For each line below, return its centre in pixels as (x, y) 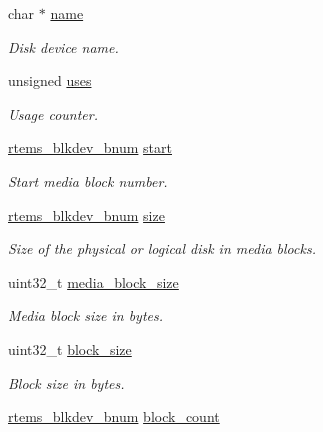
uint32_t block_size (70, 348)
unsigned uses (50, 80)
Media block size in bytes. (85, 315)
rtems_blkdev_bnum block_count (114, 416)
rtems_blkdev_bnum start (90, 147)
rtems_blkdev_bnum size (86, 214)
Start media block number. (88, 180)
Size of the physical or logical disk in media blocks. (162, 248)
